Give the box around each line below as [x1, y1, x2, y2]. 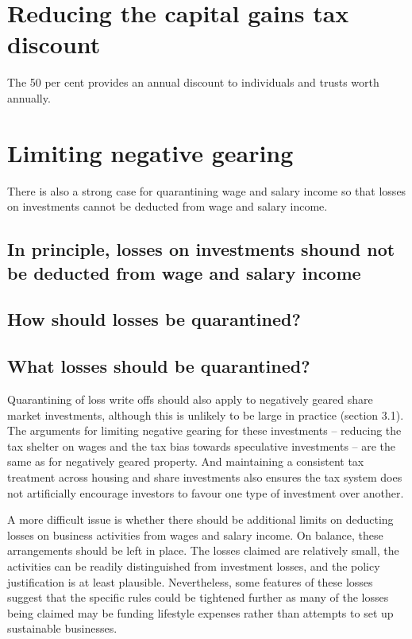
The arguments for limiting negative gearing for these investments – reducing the [7, 422, 402, 439]
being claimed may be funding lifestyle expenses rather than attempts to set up [7, 604, 394, 621]
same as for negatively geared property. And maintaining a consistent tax [7, 453, 364, 470]
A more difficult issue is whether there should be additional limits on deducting [7, 511, 394, 528]
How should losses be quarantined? [7, 307, 301, 331]
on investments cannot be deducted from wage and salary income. [7, 198, 328, 215]
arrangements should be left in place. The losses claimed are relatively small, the [7, 542, 399, 559]
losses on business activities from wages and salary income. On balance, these [7, 526, 383, 543]
